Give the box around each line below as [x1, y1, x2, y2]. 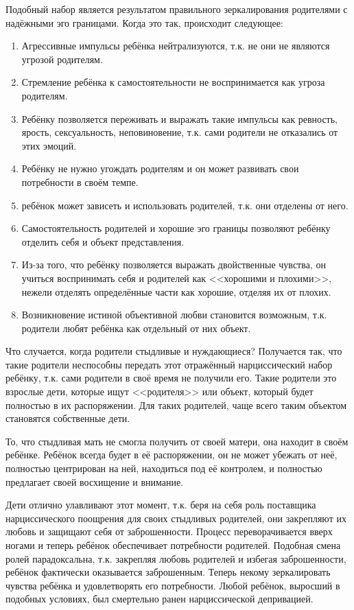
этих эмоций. [21, 138, 77, 152]
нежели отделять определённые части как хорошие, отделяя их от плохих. [21, 284, 331, 298]
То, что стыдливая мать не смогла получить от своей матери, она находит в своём [5, 434, 349, 448]
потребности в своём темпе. [21, 174, 139, 189]
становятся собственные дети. [5, 411, 130, 425]
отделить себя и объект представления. [21, 234, 185, 248]
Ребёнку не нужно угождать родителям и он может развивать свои [21, 161, 299, 176]
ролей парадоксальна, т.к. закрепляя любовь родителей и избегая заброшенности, [5, 551, 346, 565]
